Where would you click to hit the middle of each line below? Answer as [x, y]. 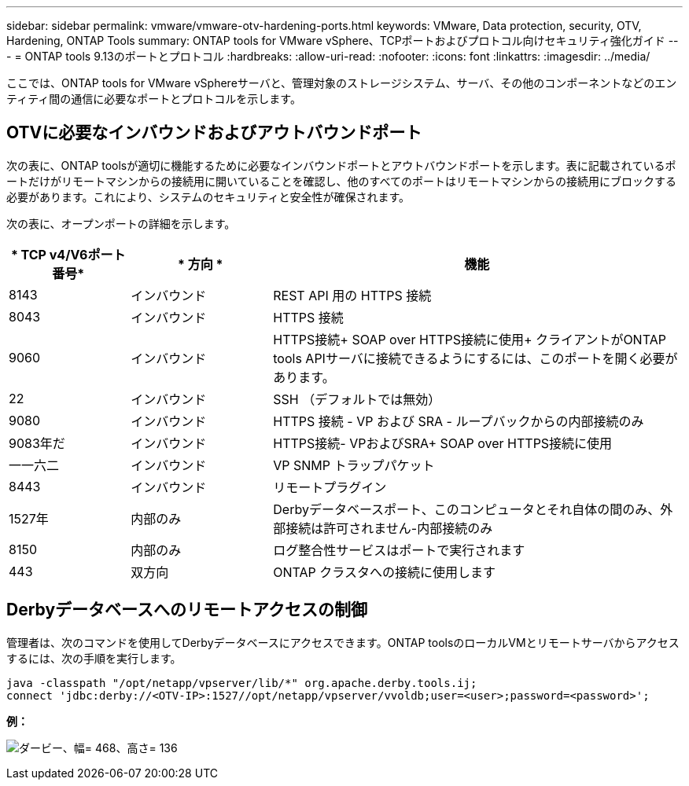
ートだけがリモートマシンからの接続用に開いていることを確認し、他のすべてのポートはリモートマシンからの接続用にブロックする [342, 181]
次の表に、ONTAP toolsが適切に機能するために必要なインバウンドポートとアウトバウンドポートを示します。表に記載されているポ [341, 165]
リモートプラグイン [330, 487]
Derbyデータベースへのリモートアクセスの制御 [187, 610]
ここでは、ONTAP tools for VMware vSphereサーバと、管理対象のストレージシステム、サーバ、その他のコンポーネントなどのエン [342, 83]
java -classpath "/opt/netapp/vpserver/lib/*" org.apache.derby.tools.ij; [242, 683]
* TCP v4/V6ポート [68, 254]
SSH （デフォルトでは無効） [357, 399]
